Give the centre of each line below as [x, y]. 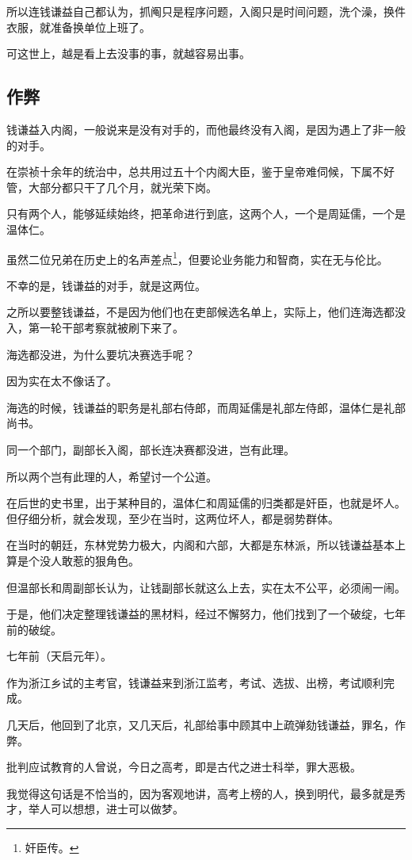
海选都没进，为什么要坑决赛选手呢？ [101, 354]
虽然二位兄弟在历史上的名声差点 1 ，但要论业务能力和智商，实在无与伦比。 [197, 258]
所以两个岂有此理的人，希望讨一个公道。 [112, 476]
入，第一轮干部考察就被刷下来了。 [95, 327]
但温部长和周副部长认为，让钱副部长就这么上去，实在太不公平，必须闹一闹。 [206, 587]
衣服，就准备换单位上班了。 [78, 27]
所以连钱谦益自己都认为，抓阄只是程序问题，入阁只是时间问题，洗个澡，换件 [206, 11]
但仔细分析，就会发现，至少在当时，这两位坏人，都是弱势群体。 [173, 518]
